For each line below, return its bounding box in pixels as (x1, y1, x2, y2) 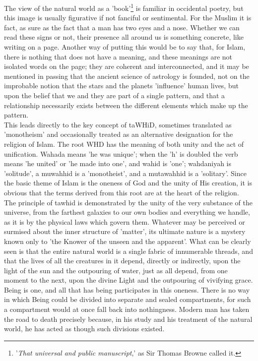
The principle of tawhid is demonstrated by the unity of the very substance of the (4, 197, 253, 207)
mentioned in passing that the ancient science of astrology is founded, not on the (4, 70, 250, 81)
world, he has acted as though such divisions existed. (4, 323, 165, 334)
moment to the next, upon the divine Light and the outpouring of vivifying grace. (4, 275, 253, 285)
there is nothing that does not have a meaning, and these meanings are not (4, 51, 233, 61)
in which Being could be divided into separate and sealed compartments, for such (4, 294, 251, 304)
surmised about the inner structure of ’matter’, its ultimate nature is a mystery (4, 226, 246, 237)
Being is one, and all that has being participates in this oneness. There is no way (4, 284, 250, 295)
